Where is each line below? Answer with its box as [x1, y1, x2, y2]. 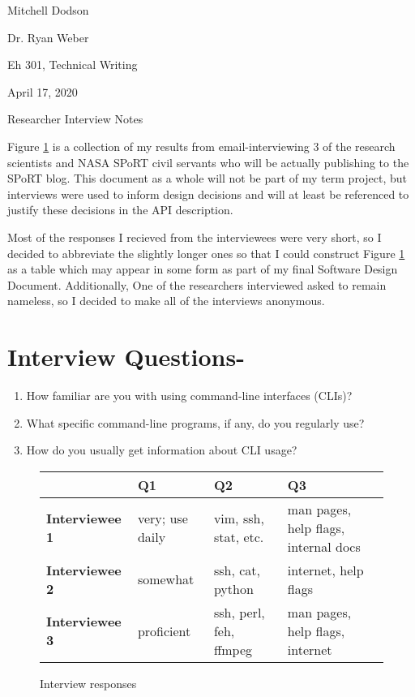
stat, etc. [213, 527, 264, 547]
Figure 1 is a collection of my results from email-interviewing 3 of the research [7, 137, 396, 154]
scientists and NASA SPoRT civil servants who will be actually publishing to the [7, 153, 409, 170]
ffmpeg [213, 639, 252, 659]
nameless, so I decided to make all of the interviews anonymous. [7, 292, 325, 309]
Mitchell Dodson [7, 2, 89, 18]
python [213, 579, 254, 598]
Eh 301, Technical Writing [7, 56, 138, 73]
